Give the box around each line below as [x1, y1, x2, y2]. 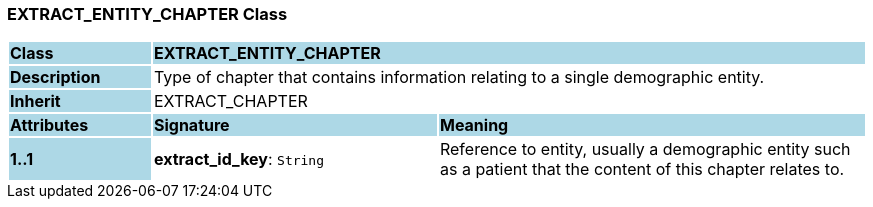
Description [10, 67, 101, 88]
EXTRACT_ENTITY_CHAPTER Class [7, 4, 288, 24]
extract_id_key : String [153, 149, 325, 170]
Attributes [10, 115, 89, 136]
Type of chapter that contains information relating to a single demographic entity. [153, 67, 765, 88]
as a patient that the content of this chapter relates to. [439, 159, 845, 180]
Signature [153, 115, 230, 136]
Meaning [439, 115, 509, 136]
